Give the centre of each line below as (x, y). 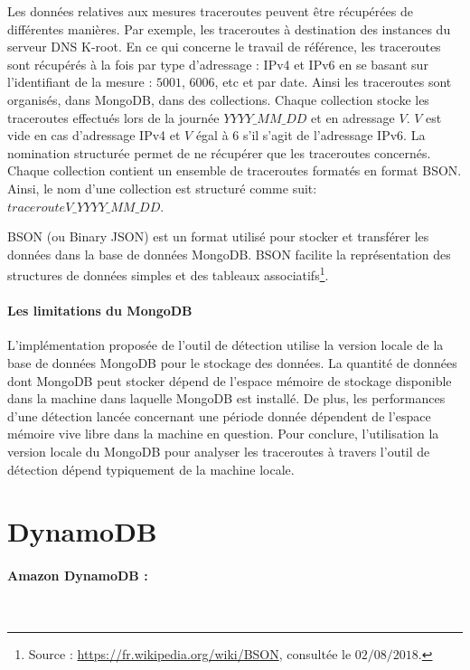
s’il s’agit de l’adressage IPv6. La (334, 135)
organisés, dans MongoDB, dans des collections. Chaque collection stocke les (218, 99)
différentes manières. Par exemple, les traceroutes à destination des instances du (229, 28)
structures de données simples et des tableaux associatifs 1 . (168, 274)
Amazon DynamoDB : (78, 576)
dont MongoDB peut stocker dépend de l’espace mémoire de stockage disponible (230, 380)
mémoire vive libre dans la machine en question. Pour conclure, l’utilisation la (223, 434)
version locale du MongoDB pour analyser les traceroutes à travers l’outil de (219, 451)
